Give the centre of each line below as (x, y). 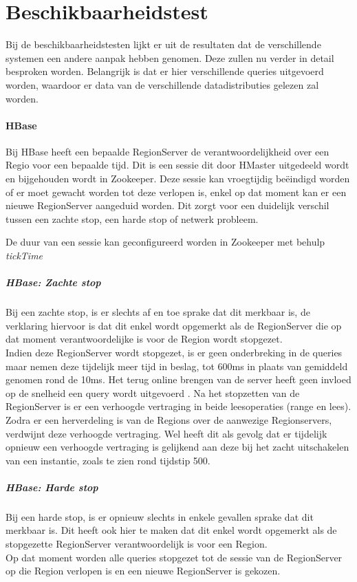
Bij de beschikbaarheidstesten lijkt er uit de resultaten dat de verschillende (163, 44)
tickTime (24, 256)
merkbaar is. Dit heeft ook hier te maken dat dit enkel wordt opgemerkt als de (171, 530)
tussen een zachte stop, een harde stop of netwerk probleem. (132, 218)
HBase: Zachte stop (53, 282)
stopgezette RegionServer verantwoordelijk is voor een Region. (137, 544)
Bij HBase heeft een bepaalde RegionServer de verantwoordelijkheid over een (167, 151)
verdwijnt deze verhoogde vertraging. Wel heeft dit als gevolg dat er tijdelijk (166, 433)
